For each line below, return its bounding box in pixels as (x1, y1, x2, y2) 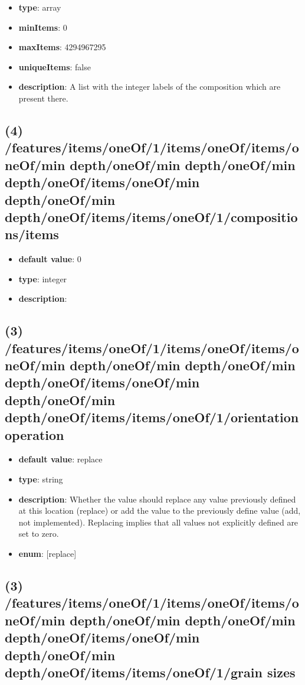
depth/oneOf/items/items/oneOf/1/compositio (5, 207, 298, 226)
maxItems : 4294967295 (18, 41, 106, 53)
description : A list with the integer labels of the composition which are (18, 80, 281, 93)
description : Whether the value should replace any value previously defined (18, 492, 296, 505)
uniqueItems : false (18, 60, 91, 73)
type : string (18, 473, 63, 485)
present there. (18, 92, 68, 104)
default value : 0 (18, 253, 81, 265)
